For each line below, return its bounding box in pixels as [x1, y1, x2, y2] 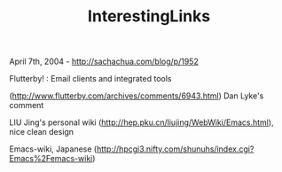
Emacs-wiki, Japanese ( [9, 144, 98, 154]
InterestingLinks [87, 6, 211, 27]
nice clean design [9, 127, 74, 137]
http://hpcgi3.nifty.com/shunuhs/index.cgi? [96, 144, 255, 154]
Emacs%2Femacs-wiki [9, 153, 93, 164]
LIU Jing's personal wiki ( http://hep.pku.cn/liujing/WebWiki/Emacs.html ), [9, 117, 274, 128]
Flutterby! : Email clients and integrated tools [9, 74, 172, 84]
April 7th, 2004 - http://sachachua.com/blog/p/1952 [9, 56, 200, 67]
